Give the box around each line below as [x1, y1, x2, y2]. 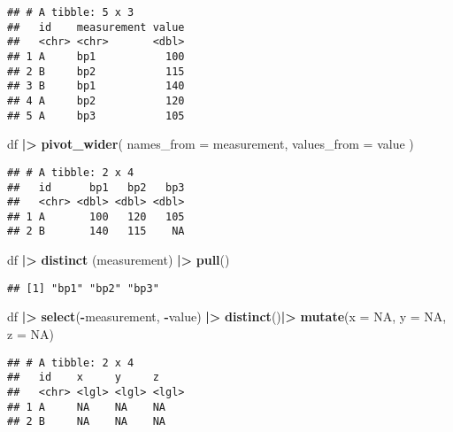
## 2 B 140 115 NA [7, 225, 185, 238]
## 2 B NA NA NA [7, 415, 165, 428]
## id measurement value [7, 20, 185, 34]
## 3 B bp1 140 [7, 80, 185, 93]
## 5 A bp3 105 [7, 109, 185, 122]
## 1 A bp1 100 [7, 50, 185, 63]
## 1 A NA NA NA [7, 400, 165, 413]
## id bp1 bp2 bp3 [7, 181, 185, 194]
